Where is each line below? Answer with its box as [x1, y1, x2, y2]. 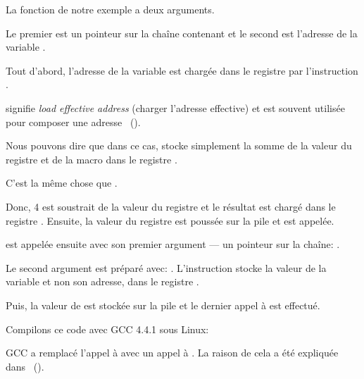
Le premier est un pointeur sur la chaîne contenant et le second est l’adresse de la [6, 25, 358, 40]
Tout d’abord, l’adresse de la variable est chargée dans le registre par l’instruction [6, 63, 358, 77]
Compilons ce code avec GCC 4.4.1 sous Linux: [6, 321, 209, 336]
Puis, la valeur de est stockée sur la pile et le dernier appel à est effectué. [6, 297, 320, 312]
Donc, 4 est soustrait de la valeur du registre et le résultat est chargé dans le [6, 199, 336, 213]
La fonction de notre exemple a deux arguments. [6, 2, 215, 16]
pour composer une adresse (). [6, 114, 141, 129]
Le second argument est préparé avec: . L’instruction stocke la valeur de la [6, 260, 327, 275]
